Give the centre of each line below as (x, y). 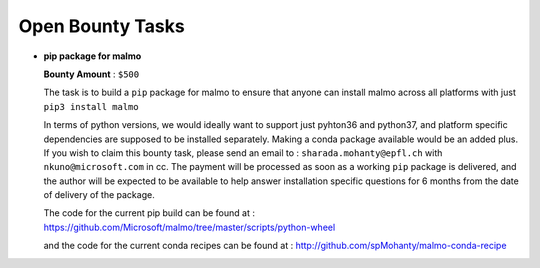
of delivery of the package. (99, 195)
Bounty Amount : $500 (91, 74)
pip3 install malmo (91, 106)
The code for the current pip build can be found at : (149, 213)
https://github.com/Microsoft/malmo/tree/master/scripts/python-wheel (189, 227)
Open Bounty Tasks (101, 26)
